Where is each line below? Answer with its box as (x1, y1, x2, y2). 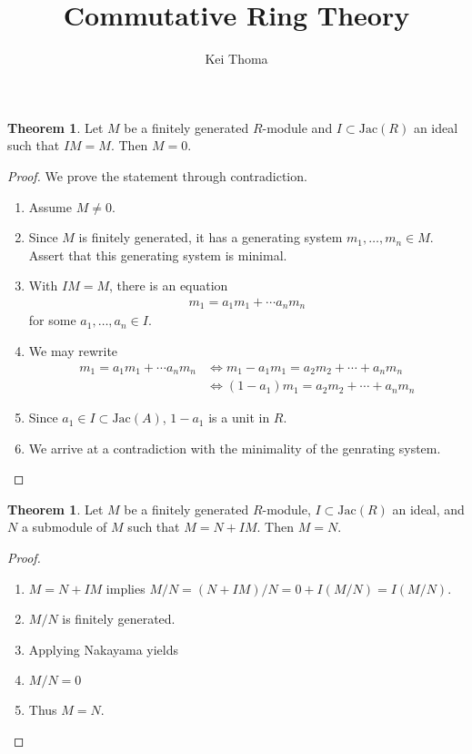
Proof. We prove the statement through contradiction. (7, 166, 307, 185)
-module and (262, 117, 333, 137)
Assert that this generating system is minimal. (28, 245, 287, 264)
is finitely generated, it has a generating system (78, 228, 343, 247)
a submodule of (21, 517, 107, 536)
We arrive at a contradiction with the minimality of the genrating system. (28, 438, 441, 457)
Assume (28, 197, 72, 216)
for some (28, 311, 76, 330)
